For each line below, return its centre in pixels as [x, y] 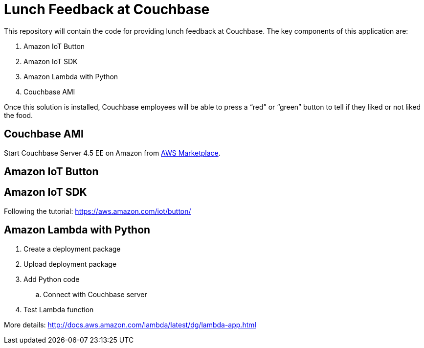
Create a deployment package [72, 249]
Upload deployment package [70, 264]
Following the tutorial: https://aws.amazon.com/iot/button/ [98, 211]
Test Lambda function [59, 309]
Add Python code [52, 279]
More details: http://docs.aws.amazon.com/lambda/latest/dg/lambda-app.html [130, 325]
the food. [19, 115]
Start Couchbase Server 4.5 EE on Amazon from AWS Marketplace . [112, 153]
